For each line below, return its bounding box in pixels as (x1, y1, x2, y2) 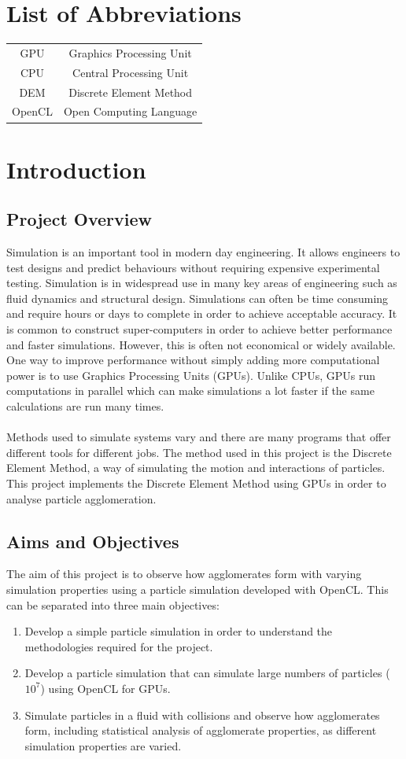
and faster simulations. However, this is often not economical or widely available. (6, 336, 396, 352)
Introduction (6, 153, 146, 185)
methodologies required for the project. (24, 638, 213, 654)
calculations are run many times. (6, 398, 164, 415)
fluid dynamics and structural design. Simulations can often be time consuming (6, 289, 389, 306)
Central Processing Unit (72, 64, 189, 80)
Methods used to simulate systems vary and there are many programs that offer (6, 429, 391, 445)
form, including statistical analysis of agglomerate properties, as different (24, 722, 377, 739)
